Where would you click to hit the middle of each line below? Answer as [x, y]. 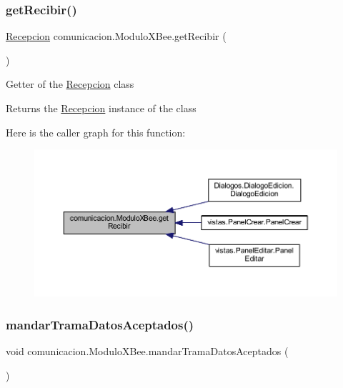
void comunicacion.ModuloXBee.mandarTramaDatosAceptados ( [147, 351]
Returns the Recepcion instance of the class [101, 108]
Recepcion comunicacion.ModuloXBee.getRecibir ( [116, 36]
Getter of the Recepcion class [70, 84]
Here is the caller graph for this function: [96, 132]
